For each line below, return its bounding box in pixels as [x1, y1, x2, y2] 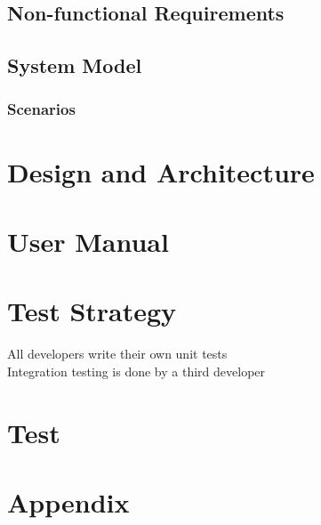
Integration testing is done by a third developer [7, 361, 266, 380]
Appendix [7, 484, 130, 521]
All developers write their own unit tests [7, 344, 228, 363]
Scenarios [7, 98, 76, 120]
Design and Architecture [7, 153, 315, 190]
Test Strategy [7, 293, 177, 329]
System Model [7, 52, 142, 79]
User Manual [7, 222, 169, 259]
